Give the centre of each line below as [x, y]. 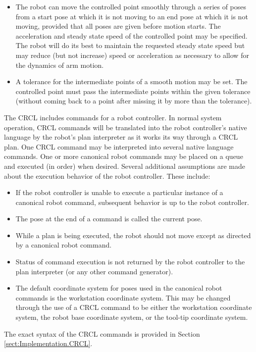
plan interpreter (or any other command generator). [94, 271]
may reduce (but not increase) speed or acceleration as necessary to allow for [132, 55]
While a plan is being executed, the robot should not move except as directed [133, 235]
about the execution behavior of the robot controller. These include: [107, 176]
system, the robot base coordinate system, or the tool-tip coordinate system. [132, 317]
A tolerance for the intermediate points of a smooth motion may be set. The [131, 81]
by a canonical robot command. [64, 245]
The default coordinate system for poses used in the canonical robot [119, 288]
